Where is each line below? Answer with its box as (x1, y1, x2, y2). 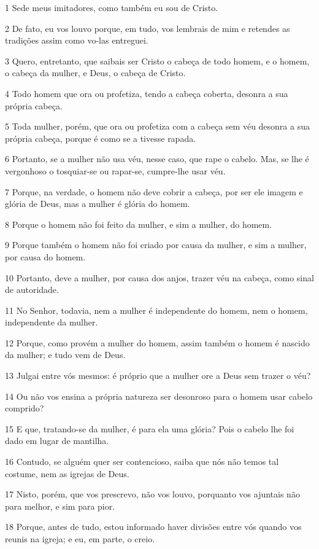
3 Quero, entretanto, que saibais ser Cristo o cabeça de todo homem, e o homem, (5, 54, 310, 67)
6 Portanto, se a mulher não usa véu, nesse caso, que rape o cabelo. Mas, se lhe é (5, 152, 309, 165)
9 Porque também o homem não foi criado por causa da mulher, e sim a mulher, (5, 238, 307, 251)
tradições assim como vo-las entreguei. (5, 34, 148, 47)
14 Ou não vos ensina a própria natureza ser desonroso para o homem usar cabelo (5, 389, 313, 402)
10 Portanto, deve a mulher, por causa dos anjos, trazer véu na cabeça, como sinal (5, 271, 314, 284)
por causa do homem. (5, 250, 86, 263)
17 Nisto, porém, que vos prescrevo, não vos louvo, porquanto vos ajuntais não (5, 488, 300, 500)
